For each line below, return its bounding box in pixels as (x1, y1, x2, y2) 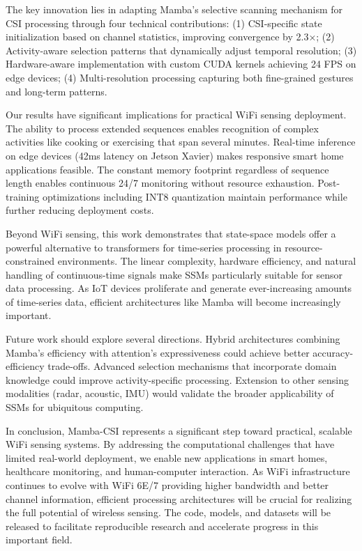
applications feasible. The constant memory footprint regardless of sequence (6, 162, 329, 176)
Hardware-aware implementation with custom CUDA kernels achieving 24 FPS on (6, 56, 356, 71)
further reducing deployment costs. (6, 203, 154, 217)
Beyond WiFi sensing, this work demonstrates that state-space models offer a (6, 226, 336, 240)
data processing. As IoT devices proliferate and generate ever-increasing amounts (6, 281, 352, 295)
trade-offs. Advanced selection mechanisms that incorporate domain (47, 359, 337, 373)
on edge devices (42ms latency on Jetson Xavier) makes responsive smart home (6, 148, 344, 162)
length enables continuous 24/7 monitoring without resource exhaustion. (6, 176, 315, 190)
